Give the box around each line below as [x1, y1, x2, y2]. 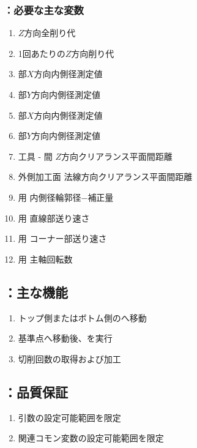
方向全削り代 [24, 26, 76, 39]
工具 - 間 [18, 149, 53, 162]
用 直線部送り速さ [18, 211, 90, 224]
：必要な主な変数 [4, 2, 84, 17]
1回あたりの [18, 47, 65, 59]
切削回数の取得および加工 [18, 352, 121, 365]
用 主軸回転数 [18, 252, 73, 265]
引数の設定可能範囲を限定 [18, 411, 121, 424]
